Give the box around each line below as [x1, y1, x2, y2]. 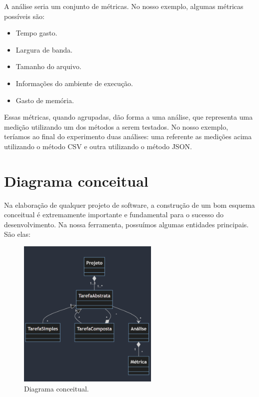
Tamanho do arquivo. [15, 61, 81, 72]
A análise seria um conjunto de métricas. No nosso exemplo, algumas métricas [4, 1, 243, 11]
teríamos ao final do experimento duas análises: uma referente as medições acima [4, 131, 252, 142]
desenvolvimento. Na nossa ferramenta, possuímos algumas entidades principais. [4, 219, 249, 229]
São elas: [4, 229, 30, 239]
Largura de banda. [15, 44, 72, 55]
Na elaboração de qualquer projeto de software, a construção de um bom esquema [4, 199, 255, 210]
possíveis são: [4, 11, 44, 21]
